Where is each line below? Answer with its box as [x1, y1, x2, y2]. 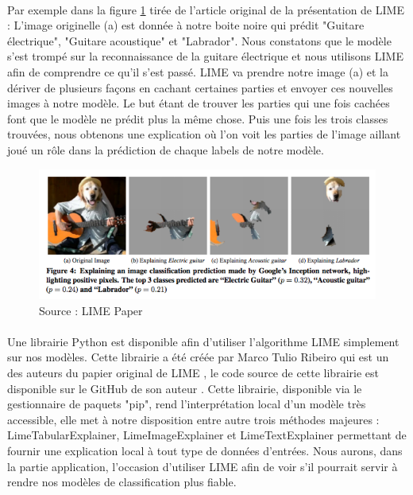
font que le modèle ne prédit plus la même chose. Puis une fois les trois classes [7, 110, 388, 127]
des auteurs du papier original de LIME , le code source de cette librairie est [7, 364, 379, 380]
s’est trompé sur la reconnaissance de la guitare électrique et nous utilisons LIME [7, 48, 403, 64]
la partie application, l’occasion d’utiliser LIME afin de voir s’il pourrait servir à [7, 458, 398, 474]
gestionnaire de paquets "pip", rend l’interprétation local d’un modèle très [7, 396, 366, 412]
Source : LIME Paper [39, 302, 143, 318]
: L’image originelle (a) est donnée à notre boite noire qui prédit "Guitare [7, 17, 365, 33]
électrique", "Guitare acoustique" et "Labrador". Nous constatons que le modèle [7, 32, 392, 49]
